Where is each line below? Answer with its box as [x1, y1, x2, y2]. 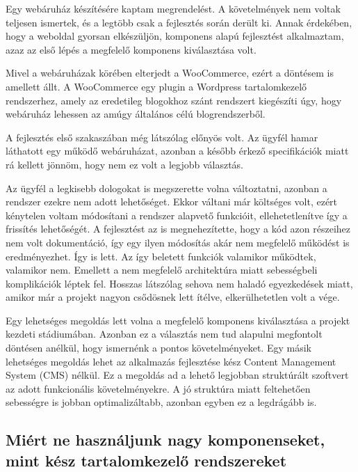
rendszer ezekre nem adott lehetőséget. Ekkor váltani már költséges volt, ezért [6, 194, 338, 209]
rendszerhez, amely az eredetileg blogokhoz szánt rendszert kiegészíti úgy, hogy [6, 93, 342, 107]
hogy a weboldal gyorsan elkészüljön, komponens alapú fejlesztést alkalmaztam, [6, 29, 344, 43]
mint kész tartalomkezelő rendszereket [6, 449, 287, 471]
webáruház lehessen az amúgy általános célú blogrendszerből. [6, 107, 266, 121]
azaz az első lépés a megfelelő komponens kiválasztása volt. [6, 42, 257, 56]
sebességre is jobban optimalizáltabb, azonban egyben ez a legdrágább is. [6, 395, 317, 409]
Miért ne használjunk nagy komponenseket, [6, 429, 325, 450]
